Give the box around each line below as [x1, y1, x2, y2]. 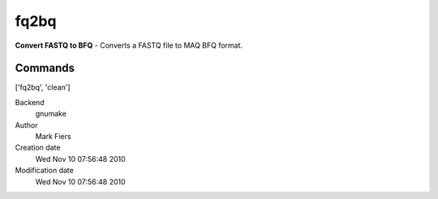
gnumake [35, 109, 67, 119]
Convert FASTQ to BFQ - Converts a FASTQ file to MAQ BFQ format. [15, 40, 243, 50]
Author [15, 120, 38, 129]
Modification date [15, 166, 75, 176]
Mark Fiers [35, 132, 72, 142]
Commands [15, 61, 75, 75]
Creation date [15, 142, 61, 153]
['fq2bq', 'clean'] [15, 83, 71, 92]
